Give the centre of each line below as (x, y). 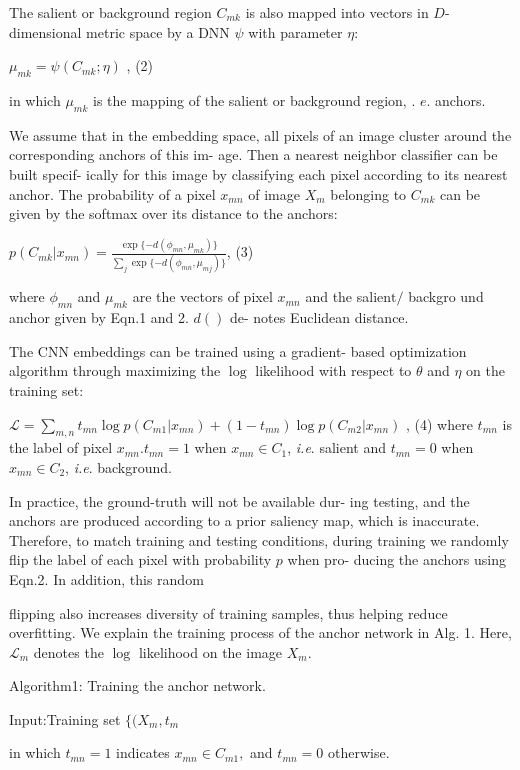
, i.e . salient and (336, 447)
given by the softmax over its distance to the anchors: (173, 213)
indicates (143, 752)
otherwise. (358, 752)
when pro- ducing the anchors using (396, 559)
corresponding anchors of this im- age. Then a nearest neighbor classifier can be (253, 154)
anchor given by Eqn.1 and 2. (99, 317)
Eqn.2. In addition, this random (106, 578)
